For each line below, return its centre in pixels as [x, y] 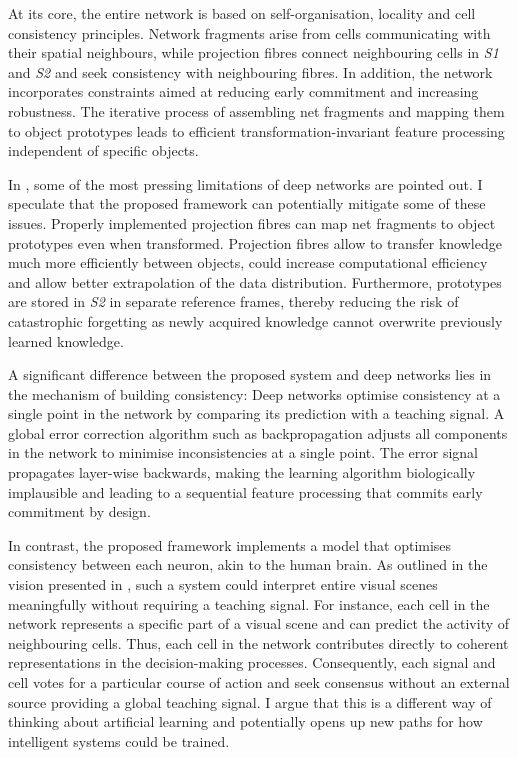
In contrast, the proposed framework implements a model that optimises [230, 544]
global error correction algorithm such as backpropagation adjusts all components [258, 432]
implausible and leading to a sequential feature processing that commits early [245, 491]
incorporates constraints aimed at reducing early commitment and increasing [243, 91]
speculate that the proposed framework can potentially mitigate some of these [247, 203]
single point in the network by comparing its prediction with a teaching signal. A [256, 413]
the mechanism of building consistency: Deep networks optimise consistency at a [254, 393]
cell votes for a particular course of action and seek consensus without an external [259, 682]
